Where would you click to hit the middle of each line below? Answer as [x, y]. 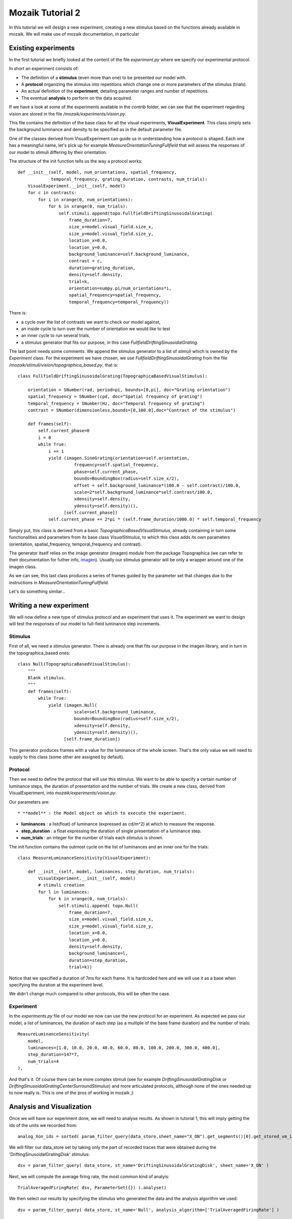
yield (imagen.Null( [73, 705]
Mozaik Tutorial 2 [45, 13]
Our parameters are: [29, 802]
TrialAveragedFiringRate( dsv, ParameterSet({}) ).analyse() [92, 1188]
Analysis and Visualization [50, 1107]
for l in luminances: [64, 892]
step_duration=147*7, [54, 1055]
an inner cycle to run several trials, [56, 335]
